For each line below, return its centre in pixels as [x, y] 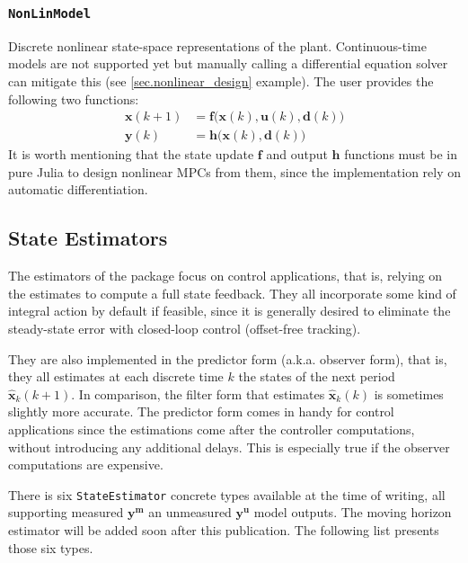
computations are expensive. [86, 465]
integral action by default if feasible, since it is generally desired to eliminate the [230, 311]
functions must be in [401, 154]
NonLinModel [50, 13]
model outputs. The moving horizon [353, 512]
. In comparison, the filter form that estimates [198, 393]
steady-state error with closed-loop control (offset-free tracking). [185, 328]
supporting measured [66, 512]
